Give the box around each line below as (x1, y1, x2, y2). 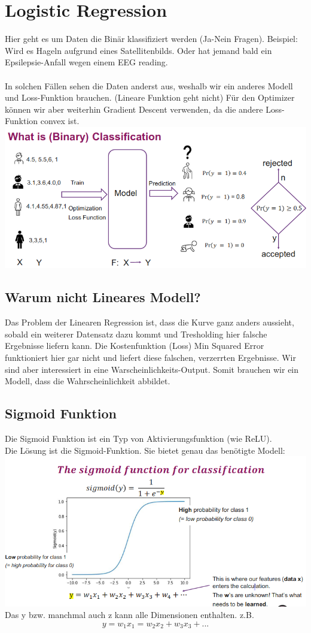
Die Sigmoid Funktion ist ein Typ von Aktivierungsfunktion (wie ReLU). (5, 432, 272, 445)
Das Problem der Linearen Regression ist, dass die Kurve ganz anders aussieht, (5, 316, 294, 328)
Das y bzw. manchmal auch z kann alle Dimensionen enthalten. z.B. (5, 608, 254, 621)
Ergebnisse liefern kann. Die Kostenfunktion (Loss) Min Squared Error (5, 339, 264, 352)
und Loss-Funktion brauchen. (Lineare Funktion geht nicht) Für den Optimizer (5, 91, 295, 104)
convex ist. (40, 114, 80, 127)
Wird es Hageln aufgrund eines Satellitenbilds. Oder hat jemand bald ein (5, 44, 272, 56)
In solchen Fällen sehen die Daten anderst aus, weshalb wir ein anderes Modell (5, 79, 293, 92)
